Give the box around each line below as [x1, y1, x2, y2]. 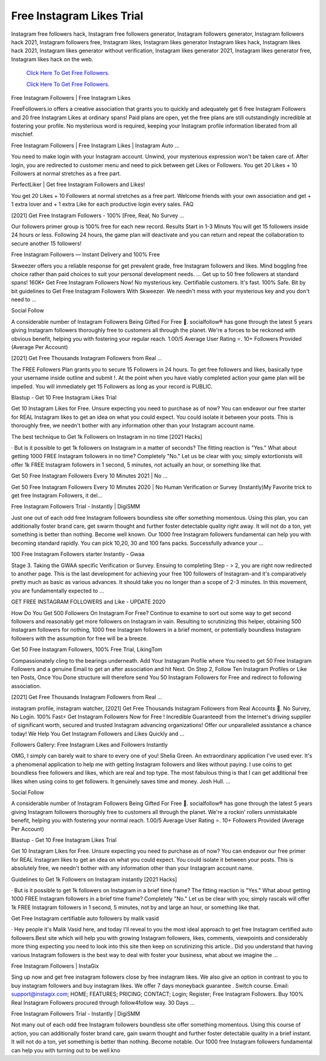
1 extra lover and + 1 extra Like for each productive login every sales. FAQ [11, 200, 194, 208]
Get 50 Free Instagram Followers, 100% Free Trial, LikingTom [11, 646, 162, 653]
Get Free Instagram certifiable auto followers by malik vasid [11, 915, 159, 922]
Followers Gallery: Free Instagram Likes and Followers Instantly [11, 741, 168, 749]
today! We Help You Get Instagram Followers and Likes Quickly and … [11, 730, 185, 737]
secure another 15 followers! [11, 240, 81, 247]
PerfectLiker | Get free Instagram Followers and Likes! [11, 181, 145, 188]
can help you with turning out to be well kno [11, 1046, 121, 1054]
